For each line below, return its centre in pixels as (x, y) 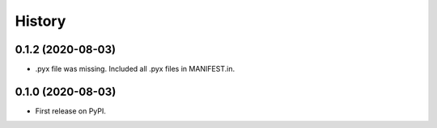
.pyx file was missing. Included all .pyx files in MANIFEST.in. (135, 69)
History (40, 21)
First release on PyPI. (71, 111)
